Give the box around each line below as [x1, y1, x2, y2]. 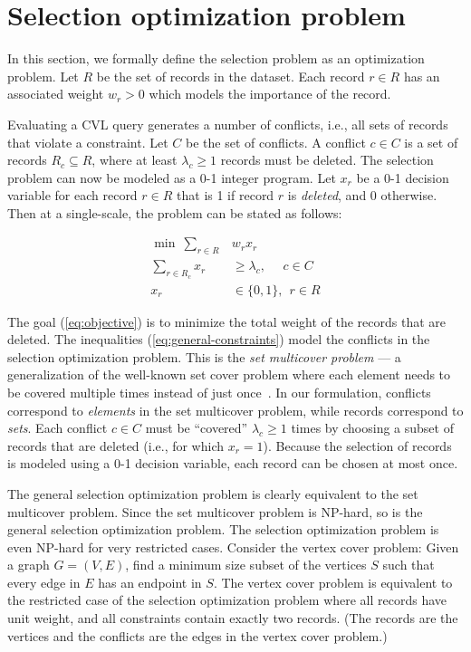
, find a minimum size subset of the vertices [125, 555, 367, 574]
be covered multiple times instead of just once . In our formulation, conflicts [7, 382, 431, 401]
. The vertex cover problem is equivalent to [213, 572, 453, 591]
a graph [7, 555, 50, 574]
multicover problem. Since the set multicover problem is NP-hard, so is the [7, 502, 423, 521]
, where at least [91, 150, 178, 169]
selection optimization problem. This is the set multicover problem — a [7, 347, 401, 366]
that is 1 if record [177, 186, 274, 205]
